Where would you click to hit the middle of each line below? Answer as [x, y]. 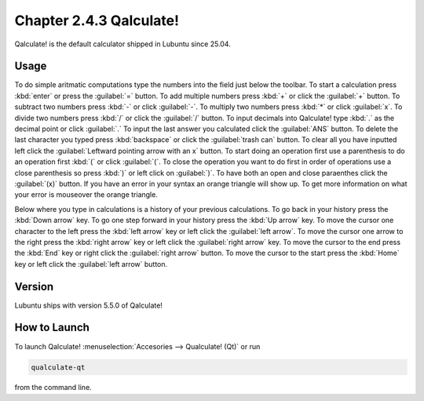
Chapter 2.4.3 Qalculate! [97, 20]
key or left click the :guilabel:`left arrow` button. [91, 264]
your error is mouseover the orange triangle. [86, 195]
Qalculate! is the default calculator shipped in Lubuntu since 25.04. [122, 44]
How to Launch [52, 328]
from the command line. [53, 388]
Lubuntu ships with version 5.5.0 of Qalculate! [88, 305]
